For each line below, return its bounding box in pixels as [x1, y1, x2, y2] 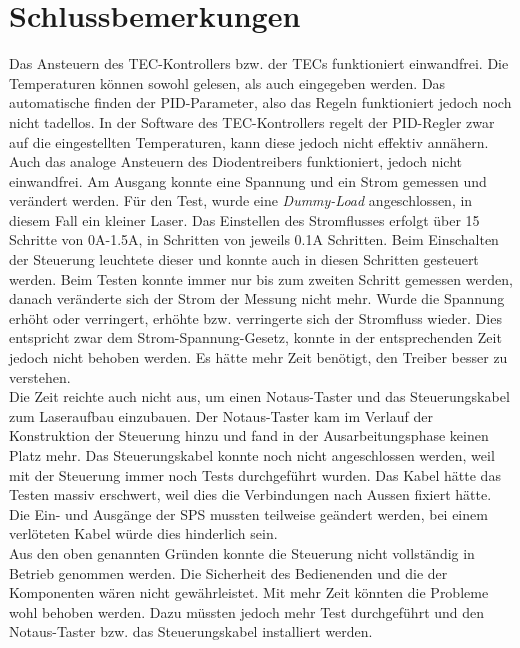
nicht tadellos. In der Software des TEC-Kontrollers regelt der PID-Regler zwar [9, 111, 495, 132]
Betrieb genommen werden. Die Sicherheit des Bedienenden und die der [9, 562, 448, 583]
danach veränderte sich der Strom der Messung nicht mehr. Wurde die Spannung [9, 288, 505, 309]
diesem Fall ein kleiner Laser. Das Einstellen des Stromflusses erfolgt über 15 [9, 209, 480, 230]
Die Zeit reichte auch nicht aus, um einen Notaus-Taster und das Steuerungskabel [9, 386, 510, 407]
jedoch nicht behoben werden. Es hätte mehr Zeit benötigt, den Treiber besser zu [9, 347, 508, 368]
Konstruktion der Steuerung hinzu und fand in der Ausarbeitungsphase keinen [9, 425, 489, 446]
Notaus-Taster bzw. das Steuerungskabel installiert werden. [9, 621, 373, 642]
